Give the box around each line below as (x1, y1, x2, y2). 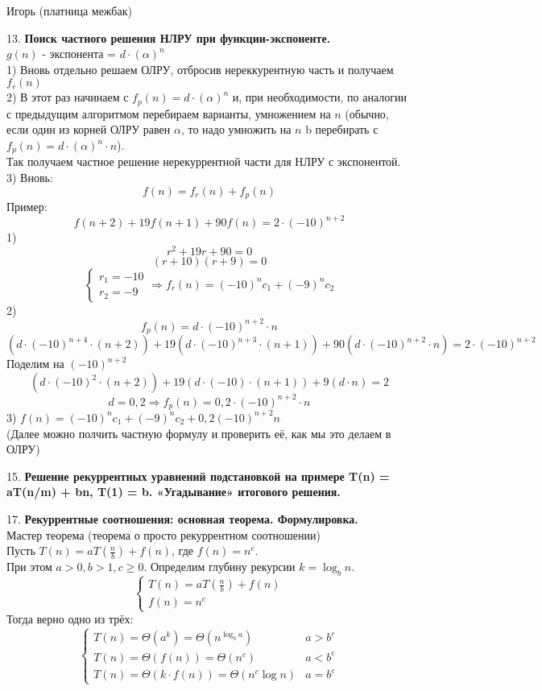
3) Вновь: (6, 169, 53, 186)
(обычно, (345, 105, 389, 122)
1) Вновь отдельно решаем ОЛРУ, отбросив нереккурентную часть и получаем (6, 60, 394, 77)
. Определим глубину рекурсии (143, 558, 296, 575)
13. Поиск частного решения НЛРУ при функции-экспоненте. (6, 29, 331, 46)
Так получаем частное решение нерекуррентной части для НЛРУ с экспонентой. (6, 153, 401, 170)
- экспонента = (42, 45, 116, 62)
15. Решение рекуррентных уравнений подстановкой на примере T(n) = (6, 467, 390, 484)
